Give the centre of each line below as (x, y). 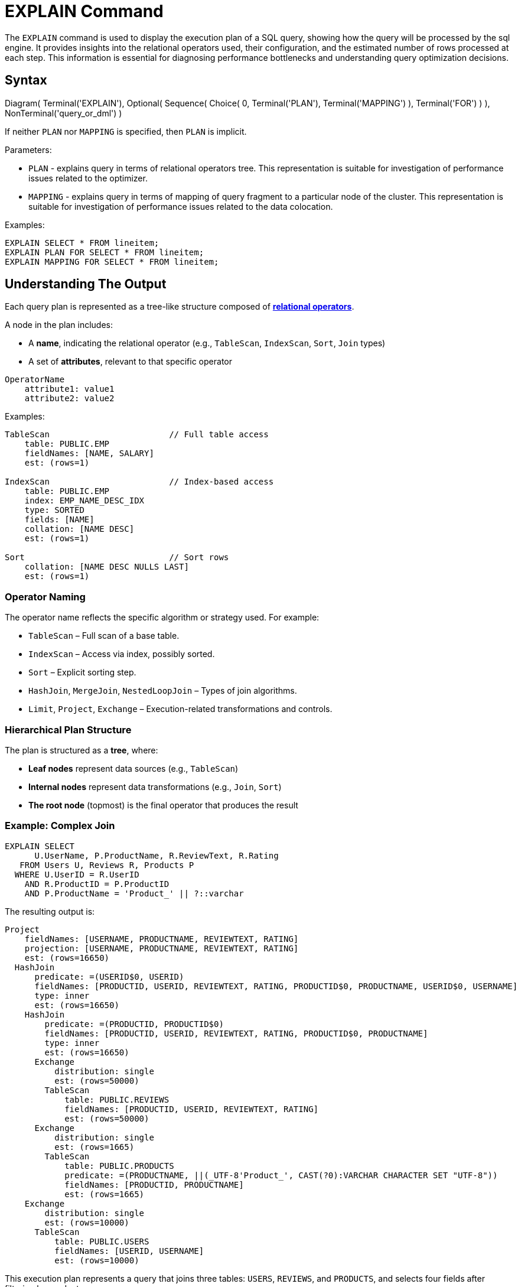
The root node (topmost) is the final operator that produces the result (163, 805)
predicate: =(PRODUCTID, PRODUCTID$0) (134, 1024)
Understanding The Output (86, 284)
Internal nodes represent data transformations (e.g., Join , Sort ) (155, 786)
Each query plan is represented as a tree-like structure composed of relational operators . (180, 307)
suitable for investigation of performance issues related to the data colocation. (181, 206)
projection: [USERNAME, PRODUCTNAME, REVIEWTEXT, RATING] (162, 948)
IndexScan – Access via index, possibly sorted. (122, 654)
